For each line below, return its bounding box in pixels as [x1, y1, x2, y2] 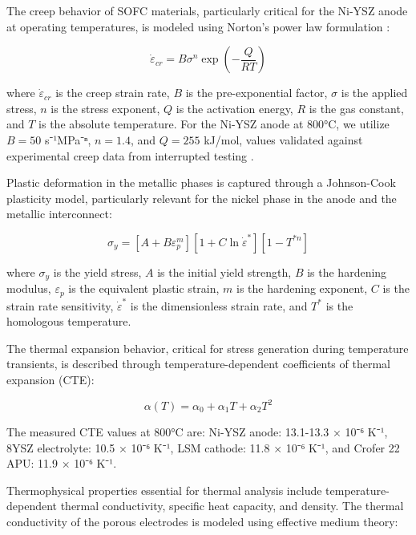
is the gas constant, [309, 99, 404, 116]
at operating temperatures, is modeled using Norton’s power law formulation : [6, 18, 390, 34]
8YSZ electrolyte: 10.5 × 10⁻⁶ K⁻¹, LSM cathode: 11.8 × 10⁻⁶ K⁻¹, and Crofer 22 [6, 439, 400, 456]
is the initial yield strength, [157, 263, 292, 280]
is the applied [341, 84, 408, 101]
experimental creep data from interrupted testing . [6, 147, 254, 164]
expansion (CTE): [6, 371, 95, 387]
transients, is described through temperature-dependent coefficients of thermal [6, 355, 390, 372]
